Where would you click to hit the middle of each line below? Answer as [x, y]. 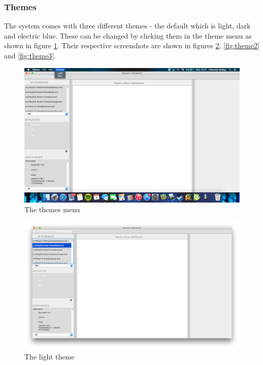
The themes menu [52, 209]
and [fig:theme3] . [30, 55]
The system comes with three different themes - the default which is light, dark [127, 26]
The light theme [50, 356]
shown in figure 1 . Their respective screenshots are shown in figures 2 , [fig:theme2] [132, 45]
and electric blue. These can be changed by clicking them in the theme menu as [128, 35]
